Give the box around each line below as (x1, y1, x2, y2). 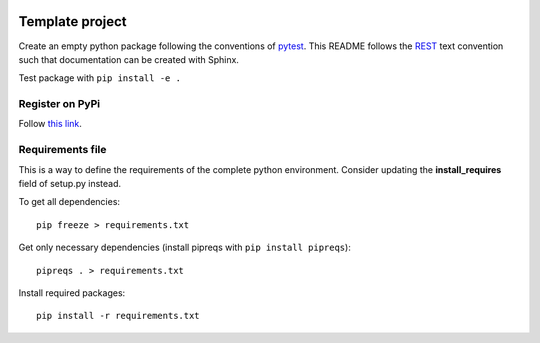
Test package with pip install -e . (18, 72, 182, 84)
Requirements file (18, 143, 107, 157)
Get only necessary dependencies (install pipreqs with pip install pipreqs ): (18, 241, 352, 254)
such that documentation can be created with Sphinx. (18, 53, 240, 65)
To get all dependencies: (18, 196, 120, 208)
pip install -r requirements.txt (36, 310, 200, 322)
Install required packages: (18, 286, 126, 299)
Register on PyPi (18, 97, 100, 111)
